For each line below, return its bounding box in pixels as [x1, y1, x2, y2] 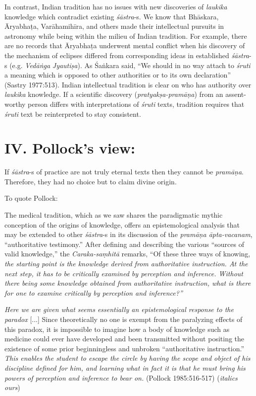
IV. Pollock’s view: [4, 138, 135, 158]
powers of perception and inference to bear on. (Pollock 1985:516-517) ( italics [4, 372, 238, 383]
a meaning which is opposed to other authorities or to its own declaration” [4, 70, 231, 80]
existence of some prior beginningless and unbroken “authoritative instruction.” [4, 343, 245, 353]
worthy [4, 98, 26, 109]
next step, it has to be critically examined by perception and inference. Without [4, 268, 243, 278]
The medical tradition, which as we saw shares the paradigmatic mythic [4, 210, 223, 220]
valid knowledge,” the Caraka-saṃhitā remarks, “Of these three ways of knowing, [4, 248, 251, 259]
